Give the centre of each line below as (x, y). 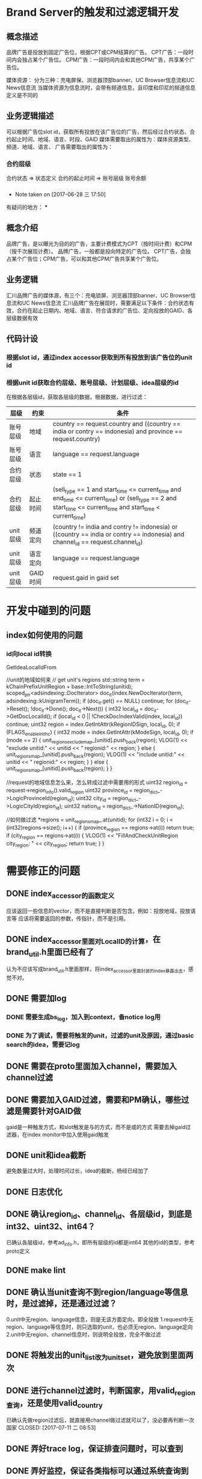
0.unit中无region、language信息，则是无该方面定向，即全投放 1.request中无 (100, 1319)
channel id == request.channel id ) (98, 542)
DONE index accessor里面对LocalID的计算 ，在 (84, 940)
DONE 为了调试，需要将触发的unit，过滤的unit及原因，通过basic (100, 1035)
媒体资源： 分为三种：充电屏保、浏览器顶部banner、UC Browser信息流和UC (100, 80)
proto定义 (18, 1251)
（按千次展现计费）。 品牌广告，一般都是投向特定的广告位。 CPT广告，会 (96, 251)
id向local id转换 (29, 654)
